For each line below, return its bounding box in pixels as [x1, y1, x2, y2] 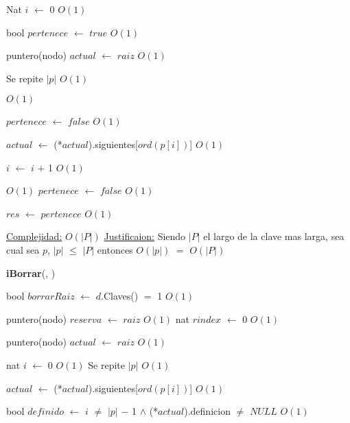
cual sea [6, 242, 40, 256]
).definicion [184, 404, 231, 418]
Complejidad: [6, 229, 62, 243]
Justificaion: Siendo [104, 229, 186, 243]
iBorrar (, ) [6, 265, 56, 280]
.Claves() [101, 289, 139, 303]
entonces [97, 242, 133, 256]
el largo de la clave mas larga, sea [203, 229, 345, 243]
